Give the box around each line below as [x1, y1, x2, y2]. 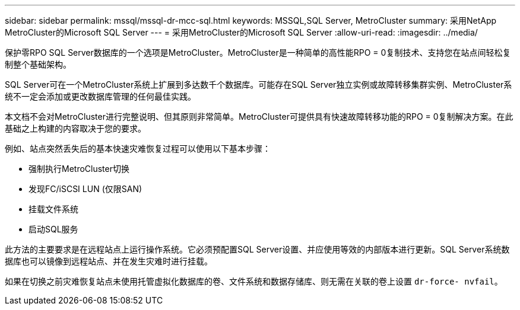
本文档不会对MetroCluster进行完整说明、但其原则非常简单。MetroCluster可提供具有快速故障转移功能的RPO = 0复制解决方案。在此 [5, 111, 513, 122]
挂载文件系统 [28, 204, 78, 214]
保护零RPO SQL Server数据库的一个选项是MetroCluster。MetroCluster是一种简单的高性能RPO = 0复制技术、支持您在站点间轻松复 [5, 47, 511, 57]
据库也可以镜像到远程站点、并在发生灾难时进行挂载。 [5, 256, 213, 266]
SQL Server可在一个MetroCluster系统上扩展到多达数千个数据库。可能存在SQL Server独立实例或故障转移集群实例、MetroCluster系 [5, 79, 512, 90]
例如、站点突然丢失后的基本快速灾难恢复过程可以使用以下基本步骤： [5, 143, 271, 154]
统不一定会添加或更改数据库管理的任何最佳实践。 [5, 91, 196, 101]
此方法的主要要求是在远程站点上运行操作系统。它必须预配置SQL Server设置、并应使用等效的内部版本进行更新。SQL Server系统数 [5, 244, 510, 254]
